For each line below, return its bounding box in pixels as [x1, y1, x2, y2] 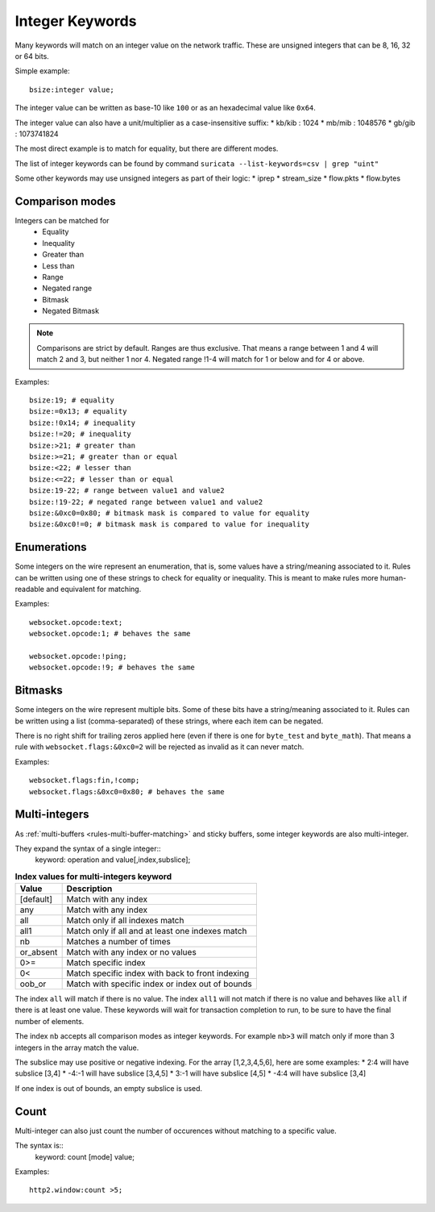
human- [379, 573, 407, 582]
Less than [42, 260, 75, 270]
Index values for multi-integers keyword [14, 871, 172, 882]
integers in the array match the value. [14, 1043, 139, 1052]
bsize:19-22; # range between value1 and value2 [29, 486, 225, 495]
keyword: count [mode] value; [35, 1152, 135, 1161]
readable [14, 585, 44, 594]
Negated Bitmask [42, 306, 100, 316]
